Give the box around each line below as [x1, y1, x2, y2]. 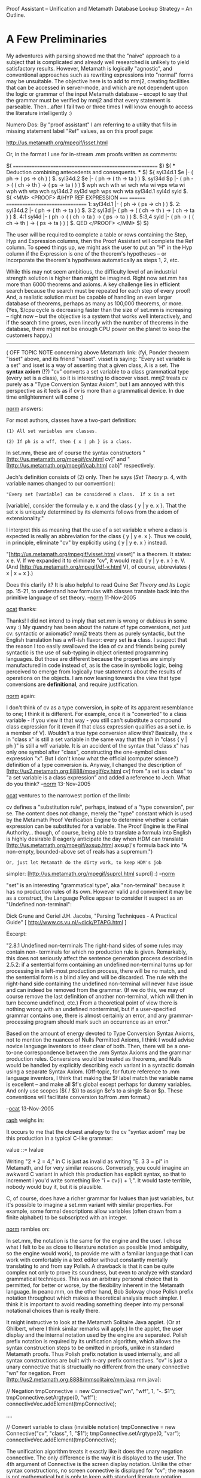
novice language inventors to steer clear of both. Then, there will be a [6, 1042, 178, 1049]
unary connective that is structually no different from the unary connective [6, 1363, 190, 1370]
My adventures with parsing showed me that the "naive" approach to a [6, 52, 181, 59]
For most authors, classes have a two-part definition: [6, 416, 136, 424]
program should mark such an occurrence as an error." [35, 1018, 170, 1025]
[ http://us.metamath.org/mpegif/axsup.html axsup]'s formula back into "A [6, 841, 187, 849]
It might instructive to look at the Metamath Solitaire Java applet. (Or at [6, 1318, 181, 1325]
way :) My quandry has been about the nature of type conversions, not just [6, 623, 191, 630]
